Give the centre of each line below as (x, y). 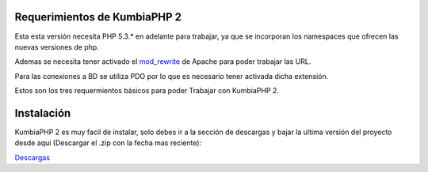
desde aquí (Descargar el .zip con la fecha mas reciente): (108, 143)
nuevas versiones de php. (57, 47)
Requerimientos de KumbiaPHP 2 (98, 17)
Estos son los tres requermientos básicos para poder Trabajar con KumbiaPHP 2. (147, 91)
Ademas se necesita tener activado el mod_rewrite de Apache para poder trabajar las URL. (163, 62)
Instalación (43, 113)
